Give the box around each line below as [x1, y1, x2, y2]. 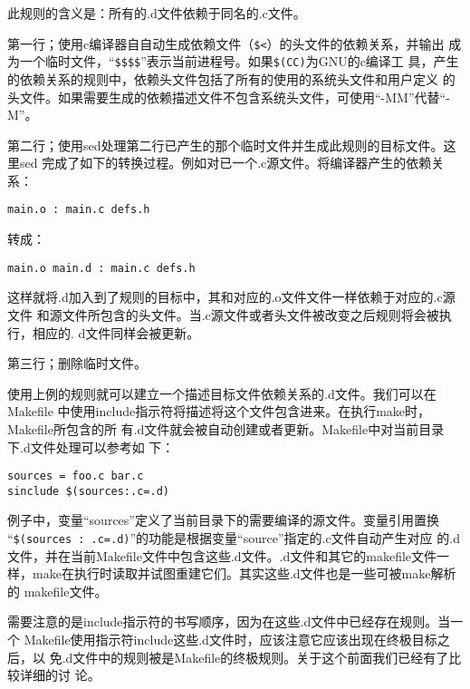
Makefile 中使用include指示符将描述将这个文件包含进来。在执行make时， [7, 402, 431, 421]
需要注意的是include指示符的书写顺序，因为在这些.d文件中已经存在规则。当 [7, 612, 451, 631]
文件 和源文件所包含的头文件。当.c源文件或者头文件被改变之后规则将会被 [7, 305, 439, 324]
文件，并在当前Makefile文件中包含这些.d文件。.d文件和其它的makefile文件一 [7, 546, 450, 565]
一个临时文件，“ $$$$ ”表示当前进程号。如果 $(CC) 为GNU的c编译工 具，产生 [19, 52, 459, 71]
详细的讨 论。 [19, 665, 101, 684]
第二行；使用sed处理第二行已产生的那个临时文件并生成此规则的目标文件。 [7, 135, 444, 154]
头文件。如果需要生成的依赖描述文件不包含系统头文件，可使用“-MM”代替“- [7, 87, 450, 106]
